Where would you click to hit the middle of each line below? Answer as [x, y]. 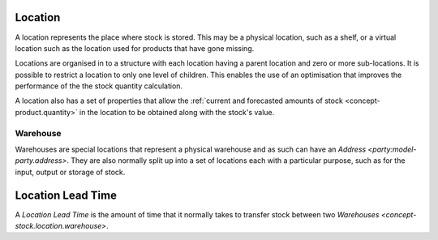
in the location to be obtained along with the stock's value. [177, 112]
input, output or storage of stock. [70, 172]
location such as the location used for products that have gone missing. [135, 48]
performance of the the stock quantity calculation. [99, 86]
